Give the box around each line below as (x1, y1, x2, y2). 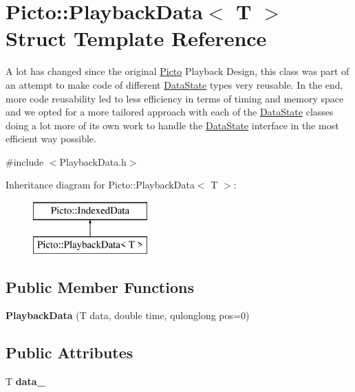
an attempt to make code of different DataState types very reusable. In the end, (6, 77, 343, 91)
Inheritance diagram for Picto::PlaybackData (6, 177, 195, 192)
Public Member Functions (6, 276, 194, 297)
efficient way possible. (6, 131, 96, 146)
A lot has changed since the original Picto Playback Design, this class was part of (6, 64, 349, 78)
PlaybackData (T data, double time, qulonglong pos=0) (6, 308, 250, 323)
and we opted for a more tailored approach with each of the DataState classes (6, 105, 334, 119)
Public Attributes (6, 342, 133, 363)
